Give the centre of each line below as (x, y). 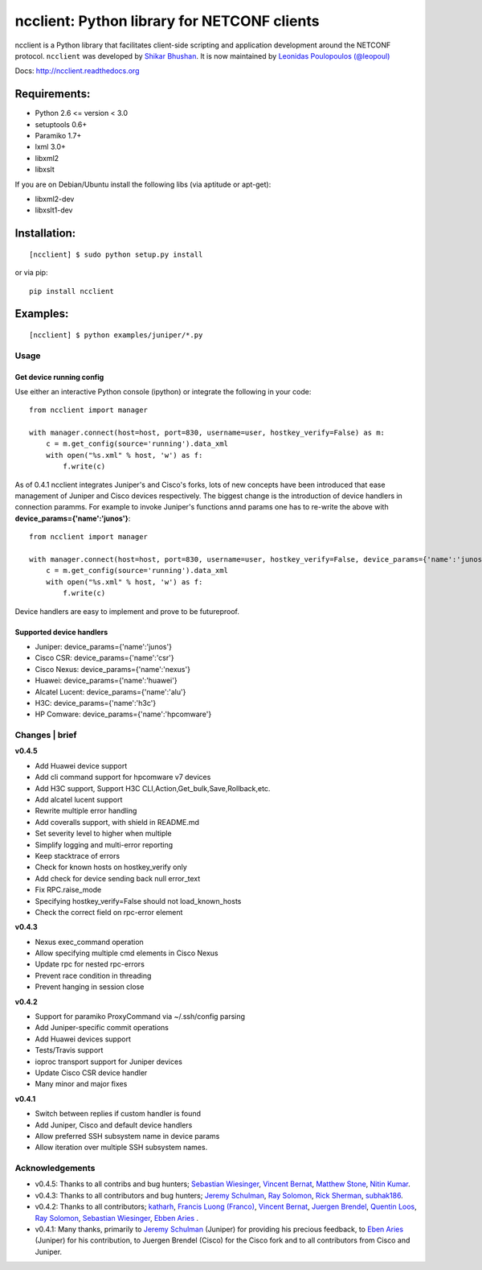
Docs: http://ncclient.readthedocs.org (77, 71)
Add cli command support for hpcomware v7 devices (123, 777)
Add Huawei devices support (83, 1039)
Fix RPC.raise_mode (68, 890)
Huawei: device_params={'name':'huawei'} (106, 681)
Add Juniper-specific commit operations (102, 1028)
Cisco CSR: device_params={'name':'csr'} (104, 658)
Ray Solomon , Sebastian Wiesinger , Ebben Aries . (117, 1218)
